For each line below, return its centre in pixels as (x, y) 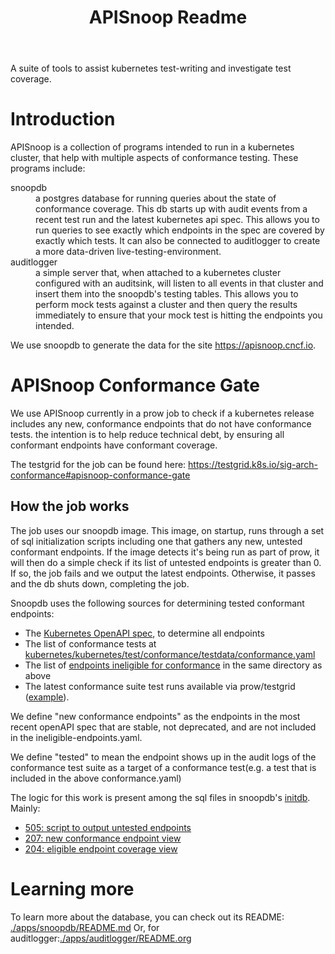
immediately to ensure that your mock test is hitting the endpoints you (179, 315)
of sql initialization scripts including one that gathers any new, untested (156, 541)
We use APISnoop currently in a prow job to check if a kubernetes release (162, 413)
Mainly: (25, 808)
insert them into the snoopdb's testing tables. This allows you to (167, 294)
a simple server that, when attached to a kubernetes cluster (158, 273)
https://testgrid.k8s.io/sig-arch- (253, 465)
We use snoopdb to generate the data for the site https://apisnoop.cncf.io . (163, 345)
